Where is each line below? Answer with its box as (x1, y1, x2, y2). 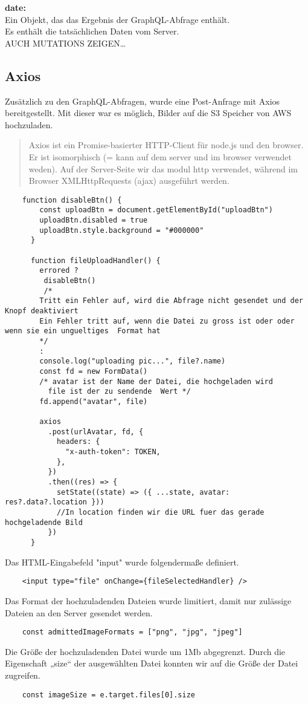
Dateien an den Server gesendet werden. (5, 606, 153, 619)
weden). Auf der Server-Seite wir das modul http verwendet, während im (28, 162, 298, 175)
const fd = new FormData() (39, 367, 148, 376)
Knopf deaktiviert (5, 306, 79, 315)
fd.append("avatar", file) (39, 397, 148, 406)
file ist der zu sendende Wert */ (48, 387, 191, 396)
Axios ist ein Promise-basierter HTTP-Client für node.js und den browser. (28, 139, 304, 151)
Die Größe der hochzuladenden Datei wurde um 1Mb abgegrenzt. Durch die (5, 645, 286, 657)
